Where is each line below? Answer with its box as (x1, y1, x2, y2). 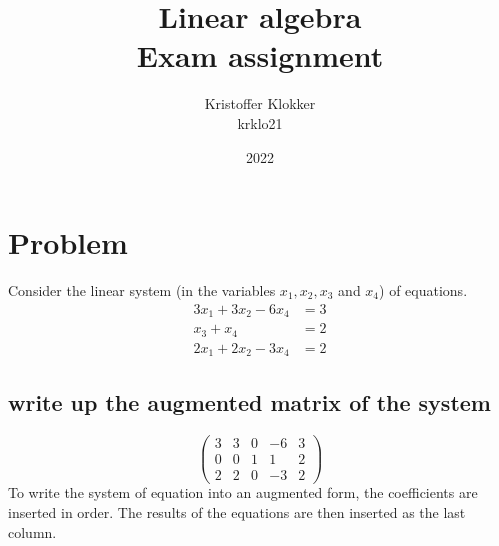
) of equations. (379, 280, 468, 301)
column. (8, 521, 57, 542)
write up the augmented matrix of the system (8, 387, 491, 418)
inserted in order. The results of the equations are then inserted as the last (8, 502, 466, 523)
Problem (8, 222, 128, 263)
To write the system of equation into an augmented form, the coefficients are (8, 482, 478, 503)
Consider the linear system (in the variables (8, 280, 276, 301)
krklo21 (237, 112, 283, 133)
